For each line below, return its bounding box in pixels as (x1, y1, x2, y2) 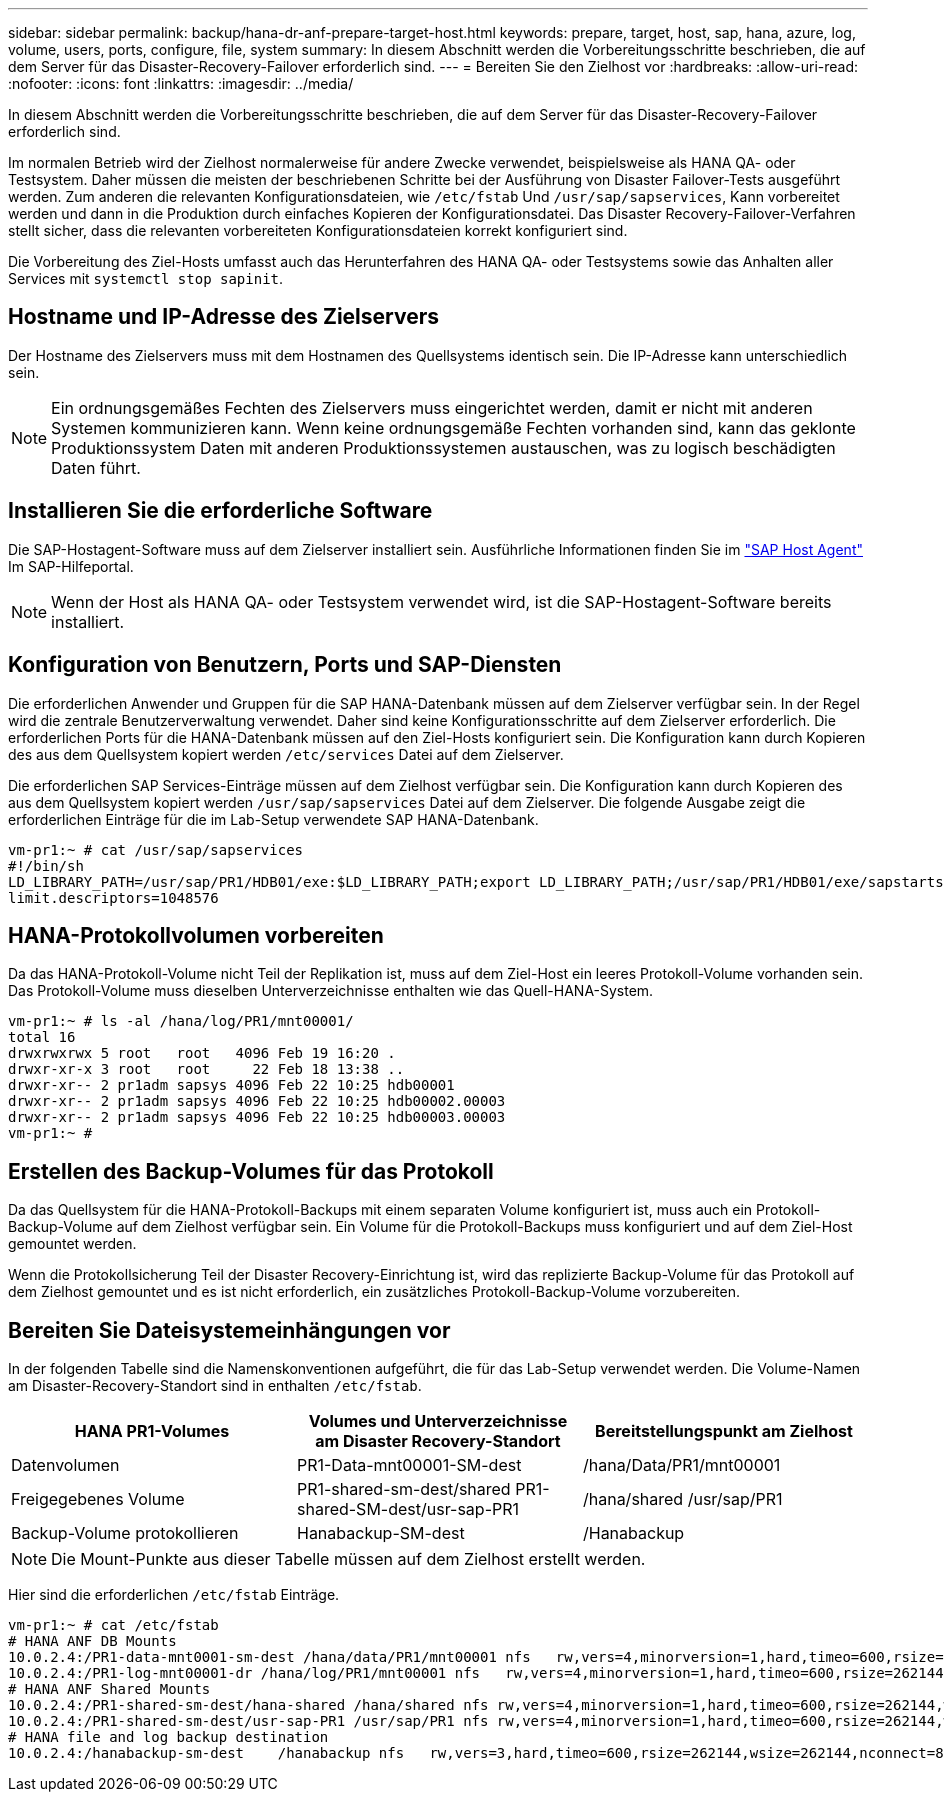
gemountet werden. (8, 1235, 137, 1253)
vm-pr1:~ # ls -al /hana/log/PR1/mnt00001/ (8, 1013, 354, 1030)
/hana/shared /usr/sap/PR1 (582, 1489, 783, 1510)
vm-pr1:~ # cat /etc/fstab (8, 1617, 219, 1634)
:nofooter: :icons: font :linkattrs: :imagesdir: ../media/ (8, 75, 354, 92)
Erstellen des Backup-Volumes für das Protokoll (8, 1158, 494, 1184)
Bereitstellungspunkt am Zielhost (595, 1421, 853, 1442)
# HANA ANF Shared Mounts (8, 1681, 211, 1698)
